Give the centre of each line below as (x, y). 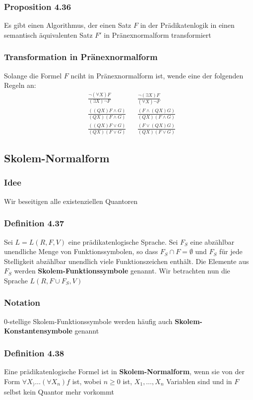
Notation (22, 302)
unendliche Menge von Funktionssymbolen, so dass (81, 251)
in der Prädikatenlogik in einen (187, 25)
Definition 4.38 (34, 353)
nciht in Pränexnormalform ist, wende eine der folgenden (157, 75)
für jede (231, 251)
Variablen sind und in (199, 381)
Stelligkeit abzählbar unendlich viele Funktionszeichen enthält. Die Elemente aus (126, 261)
